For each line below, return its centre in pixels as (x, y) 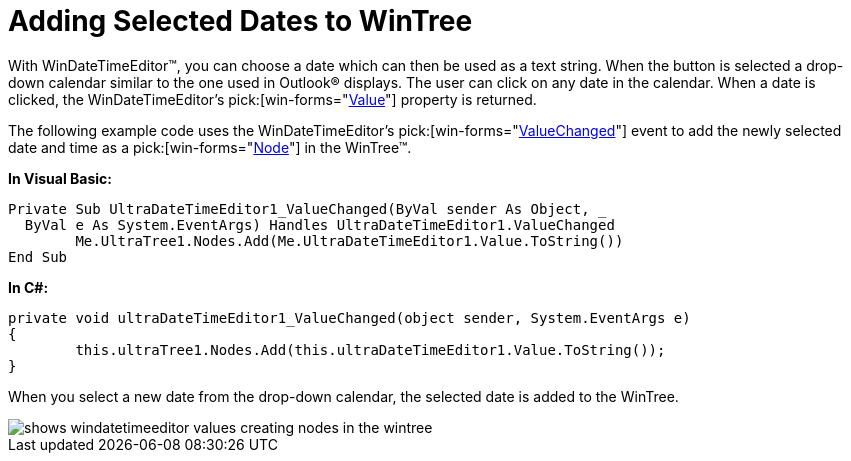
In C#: (28, 287)
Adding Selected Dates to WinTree (240, 21)
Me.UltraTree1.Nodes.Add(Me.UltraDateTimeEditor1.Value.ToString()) (349, 240)
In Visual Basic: (60, 178)
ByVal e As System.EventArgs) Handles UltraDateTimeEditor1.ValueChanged (319, 224)
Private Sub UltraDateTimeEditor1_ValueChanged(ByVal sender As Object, (299, 208)
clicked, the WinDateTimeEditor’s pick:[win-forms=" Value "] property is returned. (272, 99)
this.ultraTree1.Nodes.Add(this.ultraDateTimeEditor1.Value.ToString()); (370, 349)
